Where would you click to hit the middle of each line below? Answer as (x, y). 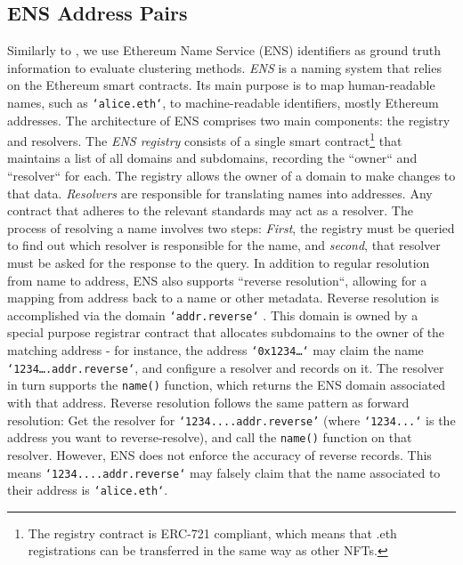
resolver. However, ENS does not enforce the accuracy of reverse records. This (219, 454)
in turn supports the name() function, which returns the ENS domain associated (227, 385)
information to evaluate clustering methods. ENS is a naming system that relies (224, 67)
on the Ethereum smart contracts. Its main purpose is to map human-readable (221, 85)
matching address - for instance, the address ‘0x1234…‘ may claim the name (215, 350)
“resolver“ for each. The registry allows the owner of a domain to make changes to (231, 176)
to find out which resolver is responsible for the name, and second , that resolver (224, 245)
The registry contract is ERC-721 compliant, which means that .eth (212, 533)
